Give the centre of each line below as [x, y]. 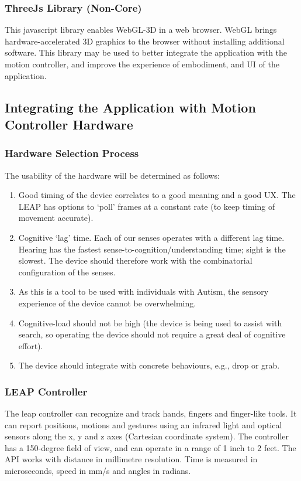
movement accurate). [56, 218]
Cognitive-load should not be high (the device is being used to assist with [150, 323]
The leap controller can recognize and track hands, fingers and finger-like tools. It [151, 413]
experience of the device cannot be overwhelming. [107, 303]
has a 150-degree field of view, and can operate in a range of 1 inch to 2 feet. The [150, 447]
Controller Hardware [69, 124]
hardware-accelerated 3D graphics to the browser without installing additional [145, 41]
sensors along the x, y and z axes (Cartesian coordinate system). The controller [147, 436]
